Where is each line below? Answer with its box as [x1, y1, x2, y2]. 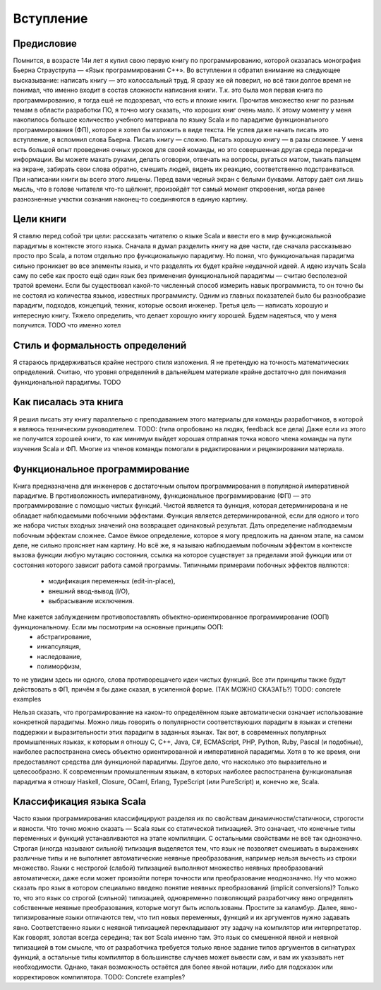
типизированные [13, 913, 64, 922]
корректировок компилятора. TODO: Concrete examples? [13, 972, 186, 981]
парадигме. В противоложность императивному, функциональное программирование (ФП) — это [13, 491, 312, 500]
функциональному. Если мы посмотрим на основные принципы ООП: [13, 622, 224, 631]
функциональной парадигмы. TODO [13, 378, 121, 386]
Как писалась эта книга [13, 396, 123, 408]
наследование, [37, 652, 83, 660]
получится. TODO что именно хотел [13, 320, 121, 329]
